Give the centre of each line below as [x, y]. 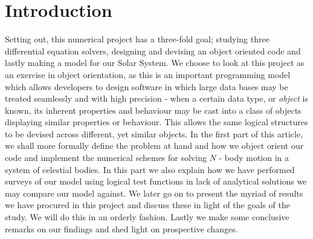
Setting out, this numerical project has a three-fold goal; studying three [137, 39]
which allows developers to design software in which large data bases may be [147, 86]
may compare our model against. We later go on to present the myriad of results [154, 193]
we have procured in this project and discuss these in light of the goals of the [147, 205]
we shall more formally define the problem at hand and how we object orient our [154, 146]
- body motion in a [254, 158]
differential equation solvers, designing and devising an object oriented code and [153, 51]
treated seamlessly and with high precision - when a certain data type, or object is [156, 98]
